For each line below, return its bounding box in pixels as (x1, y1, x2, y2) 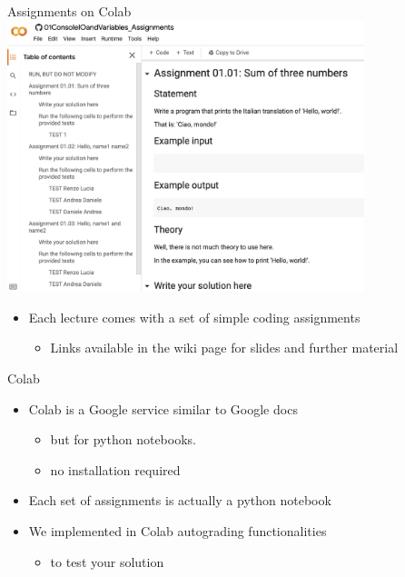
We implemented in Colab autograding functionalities (28, 522, 327, 540)
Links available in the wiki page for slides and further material (50, 338, 399, 357)
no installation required (50, 460, 181, 479)
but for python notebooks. (50, 430, 196, 449)
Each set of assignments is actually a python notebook (28, 491, 331, 510)
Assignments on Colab (7, 2, 132, 20)
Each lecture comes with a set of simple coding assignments (28, 307, 361, 326)
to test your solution (50, 552, 164, 571)
